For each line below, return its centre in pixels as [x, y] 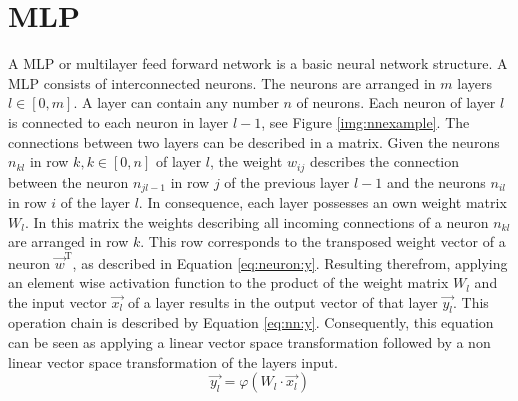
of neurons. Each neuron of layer [396, 102]
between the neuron [68, 181]
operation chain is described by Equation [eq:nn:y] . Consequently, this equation [251, 322]
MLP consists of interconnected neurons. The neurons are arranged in [222, 82]
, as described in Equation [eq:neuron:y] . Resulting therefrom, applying [290, 262]
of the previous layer [287, 181]
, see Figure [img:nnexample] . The [365, 121]
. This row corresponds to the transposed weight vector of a [323, 241]
